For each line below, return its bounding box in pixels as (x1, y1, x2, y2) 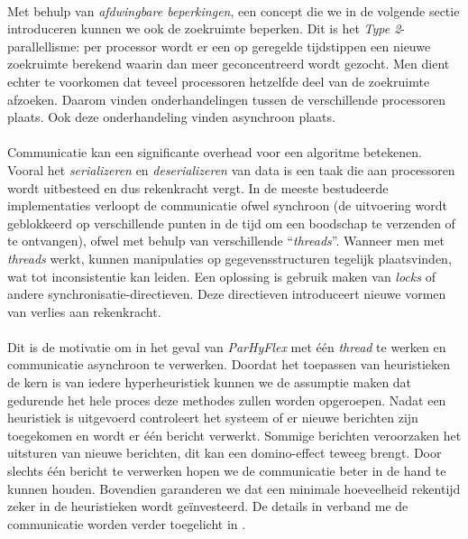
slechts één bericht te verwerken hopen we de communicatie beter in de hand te (7, 461, 446, 480)
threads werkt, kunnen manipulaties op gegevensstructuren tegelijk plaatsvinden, (7, 248, 452, 267)
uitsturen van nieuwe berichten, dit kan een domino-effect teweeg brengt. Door (7, 443, 442, 462)
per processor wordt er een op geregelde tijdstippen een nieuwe (83, 36, 431, 55)
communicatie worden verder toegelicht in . (7, 514, 246, 533)
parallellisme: (7, 36, 80, 55)
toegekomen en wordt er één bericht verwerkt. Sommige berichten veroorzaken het (7, 425, 462, 444)
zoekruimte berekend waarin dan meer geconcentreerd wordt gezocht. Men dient (7, 54, 450, 73)
